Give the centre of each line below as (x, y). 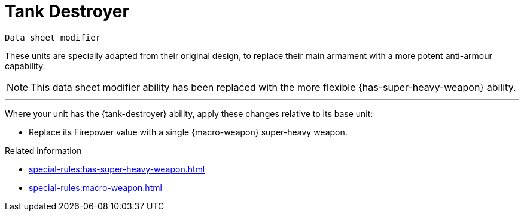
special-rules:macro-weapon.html (95, 187)
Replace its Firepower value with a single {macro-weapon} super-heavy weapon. (188, 132)
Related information (43, 150)
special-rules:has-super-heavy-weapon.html (117, 169)
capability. (25, 66)
